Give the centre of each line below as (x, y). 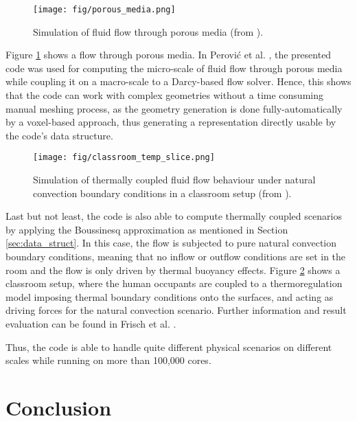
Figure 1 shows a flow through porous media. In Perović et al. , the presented (169, 55)
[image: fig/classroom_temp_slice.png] (124, 158)
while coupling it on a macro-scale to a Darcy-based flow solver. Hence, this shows (178, 81)
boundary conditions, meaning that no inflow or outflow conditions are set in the (176, 257)
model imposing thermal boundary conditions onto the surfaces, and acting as (170, 296)
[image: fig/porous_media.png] (104, 10)
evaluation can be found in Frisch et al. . (91, 323)
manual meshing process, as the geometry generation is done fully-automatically (174, 108)
